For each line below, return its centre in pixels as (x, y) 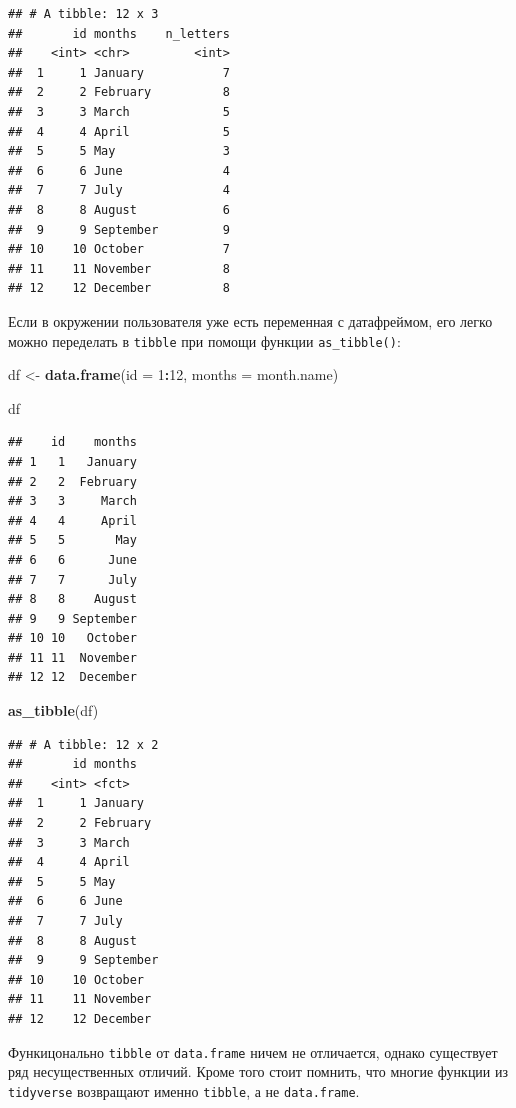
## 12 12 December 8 (119, 288)
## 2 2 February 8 (119, 92)
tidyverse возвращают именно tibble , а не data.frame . (184, 1090)
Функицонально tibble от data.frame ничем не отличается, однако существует (253, 1051)
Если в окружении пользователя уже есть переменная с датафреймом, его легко (250, 320)
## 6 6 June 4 (119, 170)
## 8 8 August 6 (119, 209)
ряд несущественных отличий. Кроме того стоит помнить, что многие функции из (258, 1071)
